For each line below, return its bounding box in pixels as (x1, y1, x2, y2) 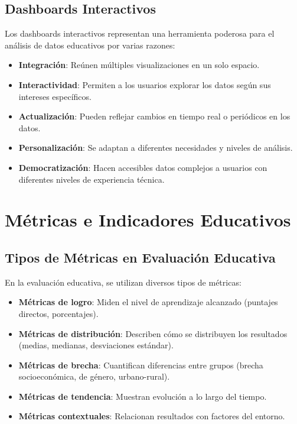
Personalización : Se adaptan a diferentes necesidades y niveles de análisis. (18, 141, 293, 154)
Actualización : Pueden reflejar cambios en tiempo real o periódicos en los (18, 110, 291, 122)
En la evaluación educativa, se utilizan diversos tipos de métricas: (5, 276, 241, 288)
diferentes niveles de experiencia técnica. (18, 173, 165, 185)
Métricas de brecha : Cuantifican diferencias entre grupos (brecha (18, 358, 263, 371)
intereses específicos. (18, 90, 92, 102)
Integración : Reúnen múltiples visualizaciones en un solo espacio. (18, 59, 260, 71)
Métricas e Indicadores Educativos (5, 208, 291, 232)
